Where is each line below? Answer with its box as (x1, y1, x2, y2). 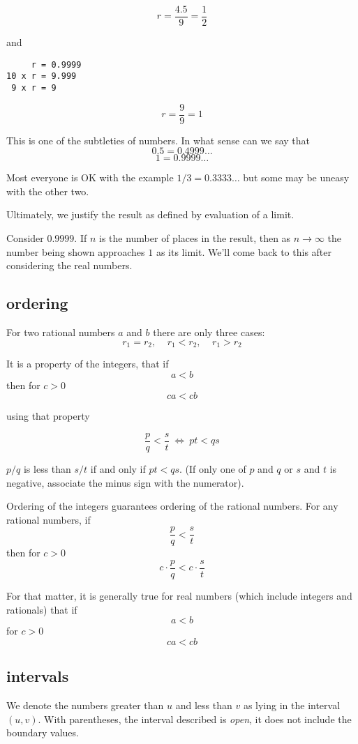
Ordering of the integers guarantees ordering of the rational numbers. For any (6, 499, 338, 513)
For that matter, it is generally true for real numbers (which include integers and (6, 589, 352, 603)
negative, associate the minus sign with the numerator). (6, 475, 244, 489)
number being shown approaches (6, 244, 145, 259)
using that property (6, 409, 90, 423)
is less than (23, 461, 71, 476)
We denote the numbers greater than (6, 698, 164, 713)
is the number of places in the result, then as (98, 231, 291, 245)
